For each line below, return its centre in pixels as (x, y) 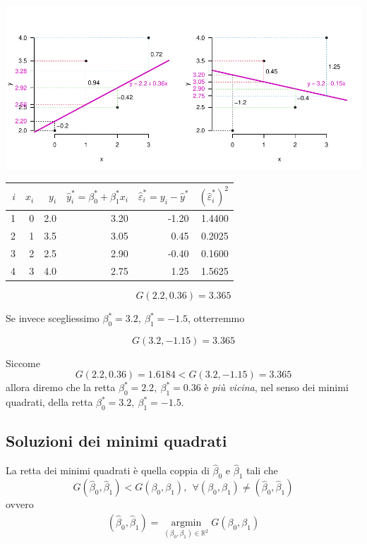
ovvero (20, 504)
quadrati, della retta (49, 402)
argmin (186, 523)
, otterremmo (216, 318)
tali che (262, 470)
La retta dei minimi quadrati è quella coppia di (108, 470)
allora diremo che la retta (61, 387)
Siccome (23, 363)
